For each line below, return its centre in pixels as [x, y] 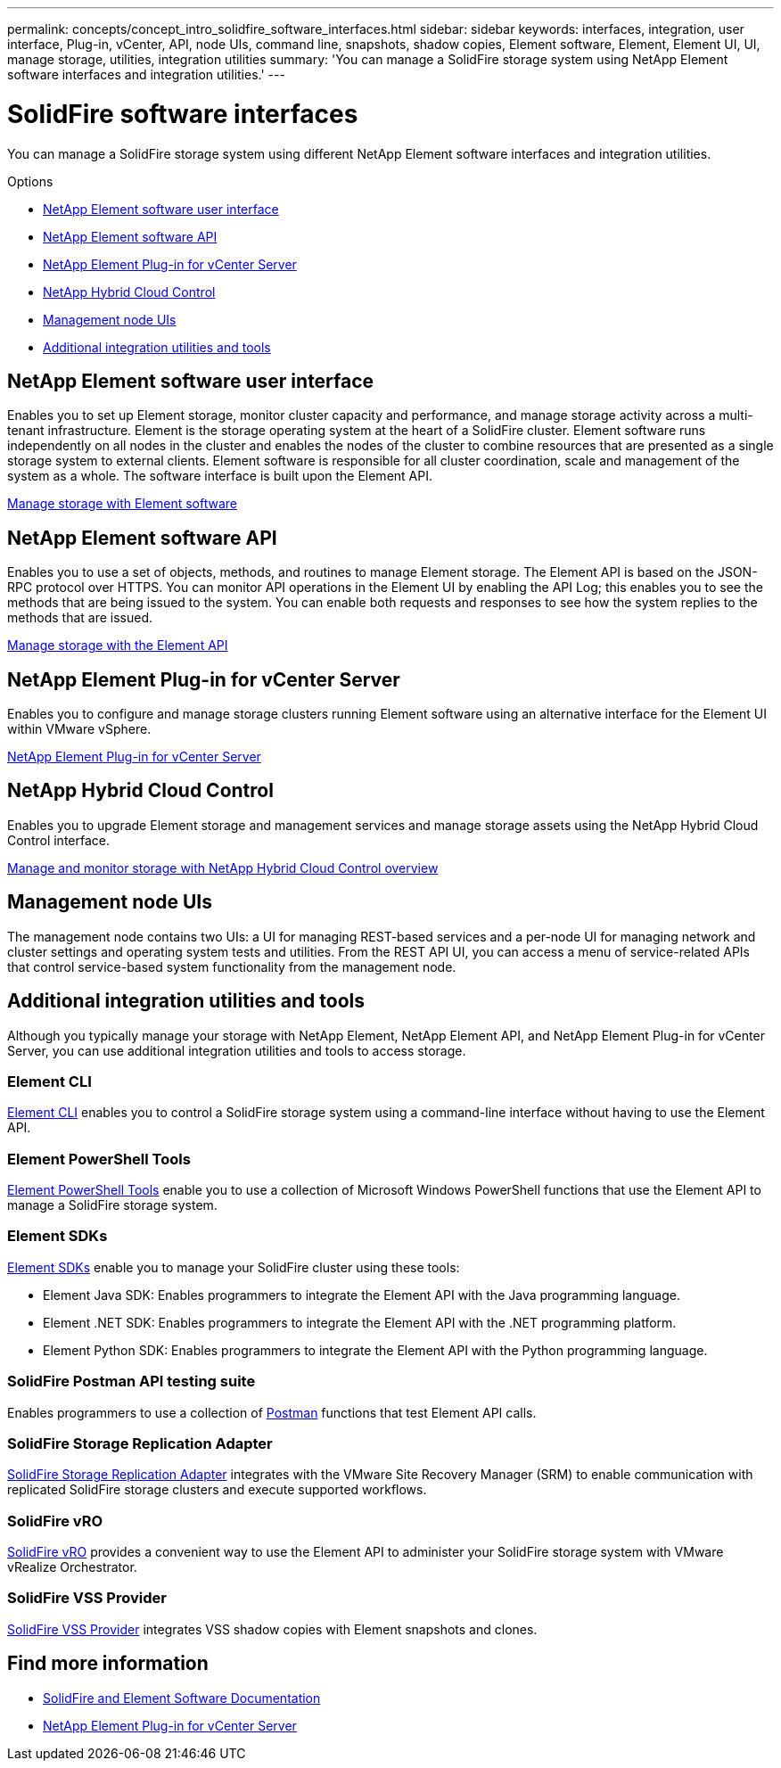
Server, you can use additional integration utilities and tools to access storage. [237, 1050]
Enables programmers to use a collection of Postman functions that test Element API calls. [272, 1412]
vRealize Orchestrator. [72, 1567]
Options [30, 181]
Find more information [108, 1664]
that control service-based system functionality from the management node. [232, 966]
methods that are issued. [80, 618]
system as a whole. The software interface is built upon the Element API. [220, 476]
